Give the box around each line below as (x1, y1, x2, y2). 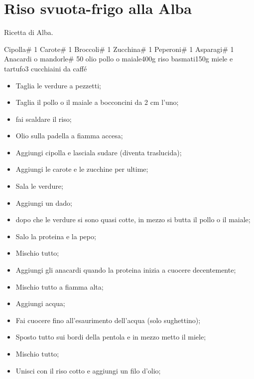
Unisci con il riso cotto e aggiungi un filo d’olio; (15, 365, 161, 376)
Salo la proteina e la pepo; (15, 231, 96, 241)
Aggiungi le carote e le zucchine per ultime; (15, 164, 148, 174)
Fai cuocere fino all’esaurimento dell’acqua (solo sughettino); (15, 315, 201, 325)
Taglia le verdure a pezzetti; (15, 80, 101, 90)
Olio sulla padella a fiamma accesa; (15, 130, 123, 141)
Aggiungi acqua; (15, 298, 65, 309)
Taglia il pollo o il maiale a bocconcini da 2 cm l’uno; (15, 97, 179, 107)
